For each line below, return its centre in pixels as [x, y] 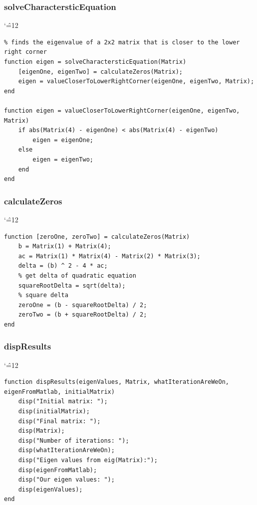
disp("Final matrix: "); [59, 421]
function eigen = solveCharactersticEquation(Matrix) [95, 62]
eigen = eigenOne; [63, 140]
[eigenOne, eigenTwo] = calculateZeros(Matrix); [100, 72]
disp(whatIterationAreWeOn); [66, 450]
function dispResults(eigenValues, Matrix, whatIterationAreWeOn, [117, 382]
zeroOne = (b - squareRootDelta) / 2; [83, 305]
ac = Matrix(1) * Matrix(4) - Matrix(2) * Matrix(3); [109, 256]
